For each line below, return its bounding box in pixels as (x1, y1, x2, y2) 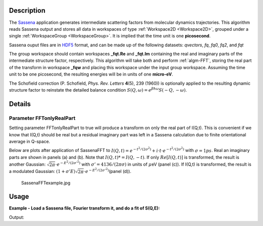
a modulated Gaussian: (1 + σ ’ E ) (9, 169, 75, 174)
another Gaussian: (9, 161, 46, 167)
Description (9, 6, 46, 15)
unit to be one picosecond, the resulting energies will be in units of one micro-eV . (9, 71, 173, 77)
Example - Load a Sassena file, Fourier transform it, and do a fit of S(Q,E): (9, 205, 160, 211)
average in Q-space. (9, 138, 51, 144)
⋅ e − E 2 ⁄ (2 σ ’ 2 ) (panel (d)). (83, 167, 131, 174)
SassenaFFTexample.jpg (21, 180, 71, 186)
